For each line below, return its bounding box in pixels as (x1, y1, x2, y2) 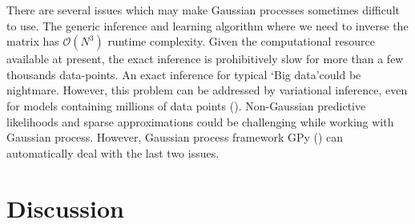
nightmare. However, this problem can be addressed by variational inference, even (6, 82, 408, 98)
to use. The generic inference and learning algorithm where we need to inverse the (6, 17, 409, 34)
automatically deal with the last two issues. (6, 144, 220, 161)
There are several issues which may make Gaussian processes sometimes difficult (6, 2, 400, 18)
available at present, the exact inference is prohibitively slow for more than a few (6, 50, 404, 67)
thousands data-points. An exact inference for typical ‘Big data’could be (6, 66, 361, 82)
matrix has (6, 33, 59, 50)
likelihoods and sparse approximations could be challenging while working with (6, 113, 394, 130)
